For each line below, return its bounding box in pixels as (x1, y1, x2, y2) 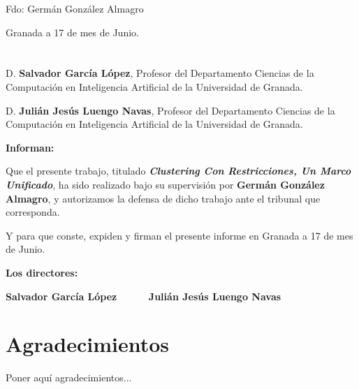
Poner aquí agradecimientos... (6, 370, 132, 385)
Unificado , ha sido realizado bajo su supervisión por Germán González (6, 177, 325, 191)
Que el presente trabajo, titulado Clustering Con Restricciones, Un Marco (6, 163, 351, 178)
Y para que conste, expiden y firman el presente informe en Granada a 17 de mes (6, 228, 353, 242)
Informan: (6, 140, 54, 154)
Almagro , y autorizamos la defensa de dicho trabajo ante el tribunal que (6, 191, 321, 205)
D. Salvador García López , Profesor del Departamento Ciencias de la (6, 66, 314, 80)
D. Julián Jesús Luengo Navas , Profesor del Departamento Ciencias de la (6, 103, 335, 117)
